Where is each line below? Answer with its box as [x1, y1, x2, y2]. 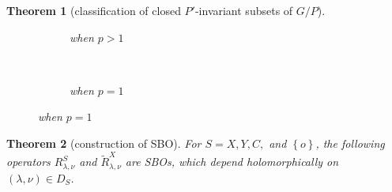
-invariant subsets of [194, 2, 293, 18]
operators [6, 153, 51, 170]
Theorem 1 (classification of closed [6, 2, 181, 18]
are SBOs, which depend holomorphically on [125, 153, 339, 170]
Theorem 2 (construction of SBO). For [6, 134, 202, 151]
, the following [315, 134, 385, 151]
